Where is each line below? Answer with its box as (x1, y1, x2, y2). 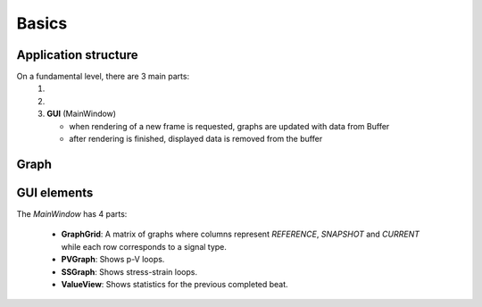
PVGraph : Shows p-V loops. (61, 254, 165, 265)
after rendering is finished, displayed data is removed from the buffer (69, 134, 323, 145)
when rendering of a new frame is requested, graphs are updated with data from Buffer (69, 120, 390, 131)
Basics (16, 13, 68, 33)
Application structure (16, 47, 138, 62)
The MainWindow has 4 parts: (16, 208, 128, 219)
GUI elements (16, 185, 94, 200)
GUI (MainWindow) (46, 108, 116, 120)
